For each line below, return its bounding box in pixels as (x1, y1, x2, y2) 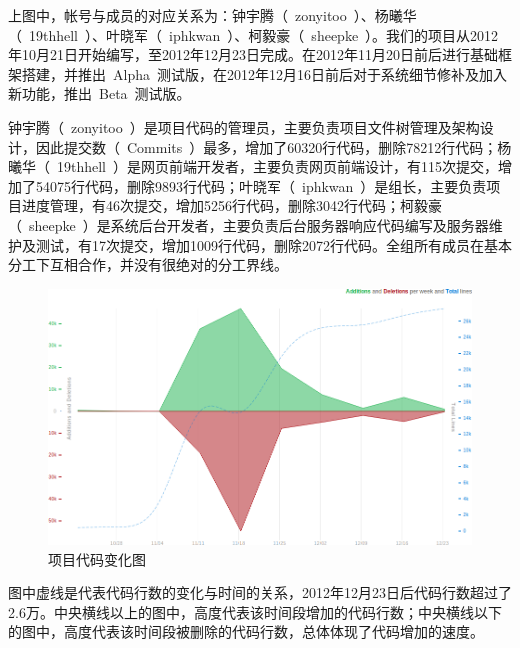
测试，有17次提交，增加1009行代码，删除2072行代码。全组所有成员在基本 (35, 234, 512, 255)
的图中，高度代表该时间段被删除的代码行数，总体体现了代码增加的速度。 (8, 621, 484, 642)
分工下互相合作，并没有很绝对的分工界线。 (8, 254, 288, 275)
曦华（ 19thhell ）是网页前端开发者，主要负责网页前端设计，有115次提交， (8, 156, 499, 177)
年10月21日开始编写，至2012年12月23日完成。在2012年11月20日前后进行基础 (8, 44, 498, 65)
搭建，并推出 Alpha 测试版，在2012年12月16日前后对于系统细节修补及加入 (21, 63, 507, 84)
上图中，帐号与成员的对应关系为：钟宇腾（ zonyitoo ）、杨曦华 (8, 5, 417, 25)
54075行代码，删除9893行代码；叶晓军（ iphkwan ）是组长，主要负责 (35, 175, 487, 196)
